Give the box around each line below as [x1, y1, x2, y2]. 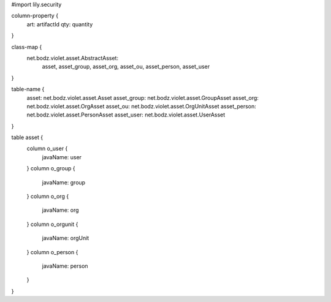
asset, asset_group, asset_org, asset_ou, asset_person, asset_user [42, 63, 210, 70]
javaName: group [42, 178, 86, 186]
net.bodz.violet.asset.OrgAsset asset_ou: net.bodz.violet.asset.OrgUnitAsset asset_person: [26, 102, 257, 110]
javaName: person [42, 262, 88, 270]
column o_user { [26, 145, 68, 153]
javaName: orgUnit [42, 235, 89, 242]
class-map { [11, 43, 42, 50]
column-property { [11, 12, 58, 20]
